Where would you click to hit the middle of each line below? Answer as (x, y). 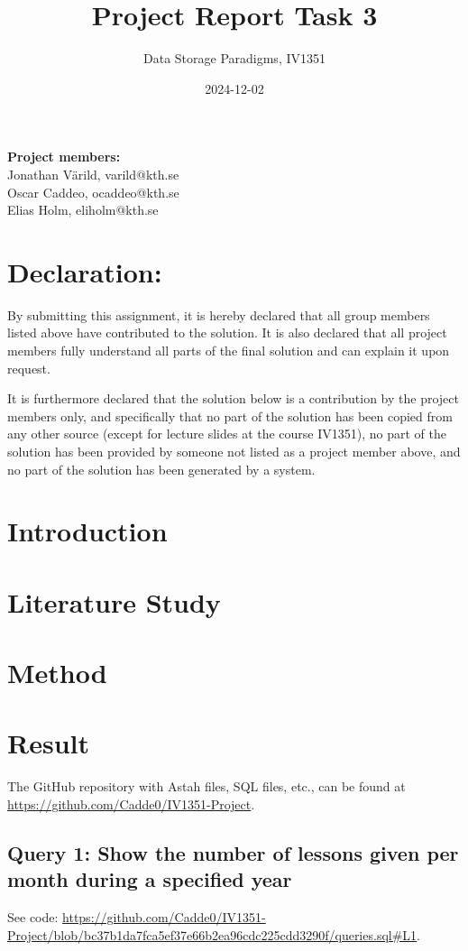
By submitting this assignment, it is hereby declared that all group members (219, 314)
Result (48, 743)
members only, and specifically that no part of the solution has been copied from (230, 415)
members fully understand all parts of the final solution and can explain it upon (229, 350)
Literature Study (114, 601)
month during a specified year (150, 879)
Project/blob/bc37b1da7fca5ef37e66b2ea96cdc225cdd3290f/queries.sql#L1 (212, 934)
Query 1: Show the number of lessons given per (233, 852)
